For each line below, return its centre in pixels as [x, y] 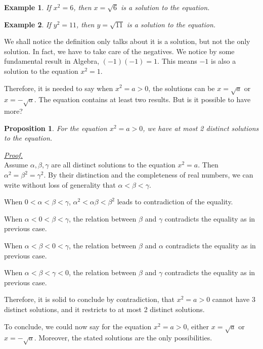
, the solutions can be [182, 88]
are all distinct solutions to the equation [113, 165]
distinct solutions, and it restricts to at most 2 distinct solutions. [104, 309]
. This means [177, 61]
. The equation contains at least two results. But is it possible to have [142, 99]
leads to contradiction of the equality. [175, 202]
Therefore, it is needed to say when [59, 88]
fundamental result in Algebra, [52, 61]
